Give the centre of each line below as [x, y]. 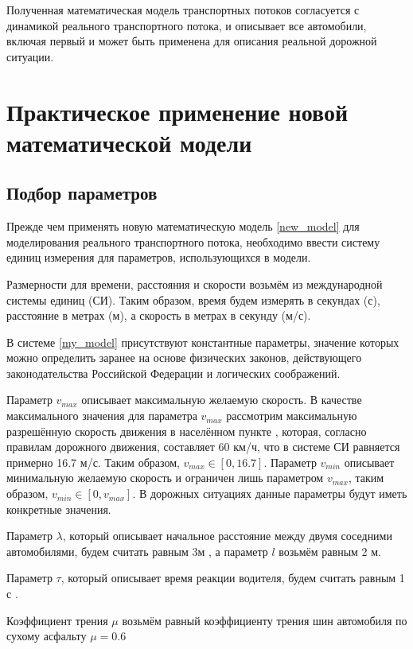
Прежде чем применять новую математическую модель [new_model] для [183, 226]
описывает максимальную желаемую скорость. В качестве [222, 400]
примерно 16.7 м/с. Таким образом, [93, 462]
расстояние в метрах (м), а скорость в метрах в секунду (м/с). [159, 315]
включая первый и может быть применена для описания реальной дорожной [192, 41]
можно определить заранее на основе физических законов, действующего [184, 358]
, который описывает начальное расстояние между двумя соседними [227, 536]
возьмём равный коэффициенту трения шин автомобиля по [265, 620]
